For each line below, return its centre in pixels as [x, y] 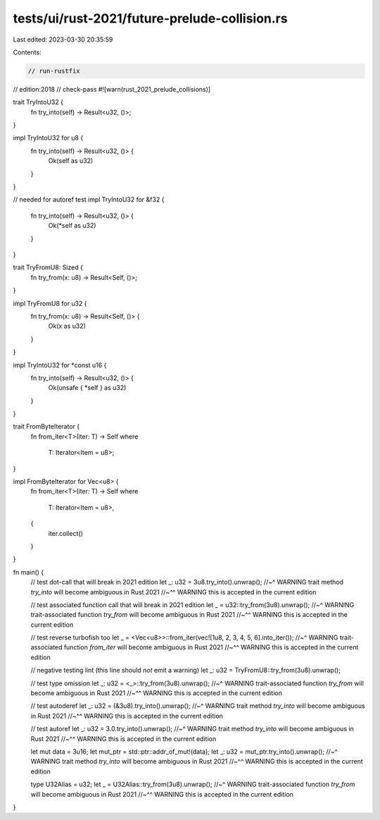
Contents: [27, 52]
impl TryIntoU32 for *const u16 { [60, 365]
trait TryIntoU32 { [38, 102]
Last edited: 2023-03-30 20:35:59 [63, 39]
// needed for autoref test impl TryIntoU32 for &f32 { [89, 200]
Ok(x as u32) [67, 326]
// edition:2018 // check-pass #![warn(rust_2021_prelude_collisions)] [112, 89]
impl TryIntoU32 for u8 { [48, 138]
